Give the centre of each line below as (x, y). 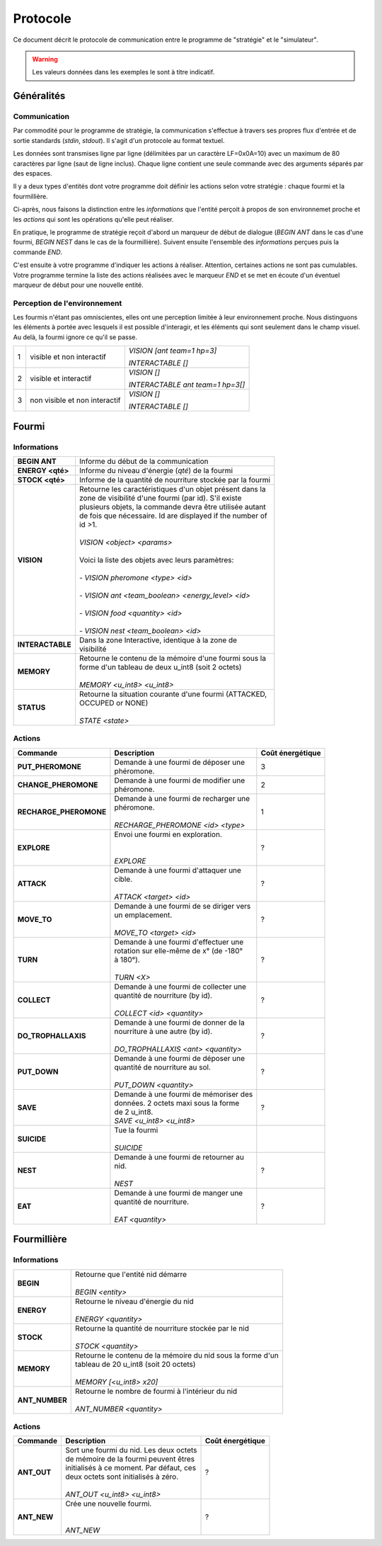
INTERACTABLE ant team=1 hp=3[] (187, 385)
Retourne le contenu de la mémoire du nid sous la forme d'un (176, 1355)
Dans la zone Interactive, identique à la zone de (158, 640)
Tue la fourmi (136, 1130)
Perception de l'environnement (68, 303)
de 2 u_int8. (134, 1112)
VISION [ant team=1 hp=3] (173, 351)
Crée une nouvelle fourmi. (108, 1504)
